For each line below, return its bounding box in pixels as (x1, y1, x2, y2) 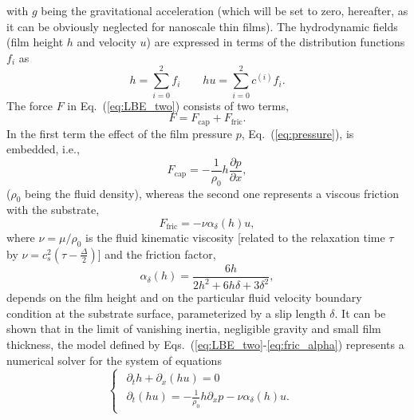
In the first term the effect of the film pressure (6, 125, 233, 141)
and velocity (77, 34, 136, 50)
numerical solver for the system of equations (6, 351, 222, 368)
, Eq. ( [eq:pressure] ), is (241, 125, 354, 141)
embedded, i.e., (6, 141, 80, 157)
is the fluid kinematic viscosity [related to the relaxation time (85, 228, 385, 245)
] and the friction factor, (97, 245, 216, 262)
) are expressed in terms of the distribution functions (146, 34, 405, 50)
